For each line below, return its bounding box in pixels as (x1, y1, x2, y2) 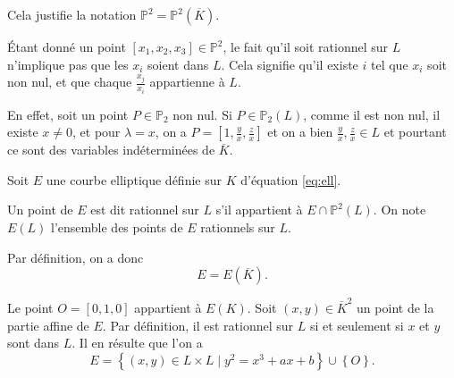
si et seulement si (309, 315, 404, 334)
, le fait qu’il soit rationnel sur (223, 38, 389, 55)
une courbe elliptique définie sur (46, 170, 222, 189)
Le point (7, 298, 54, 316)
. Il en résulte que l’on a (71, 333, 203, 352)
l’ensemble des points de (51, 218, 183, 237)
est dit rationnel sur (90, 200, 199, 219)
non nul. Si (172, 105, 232, 123)
